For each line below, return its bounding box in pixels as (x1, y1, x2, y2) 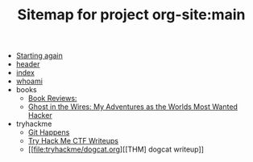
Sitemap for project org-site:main (17, 6, 246, 24)
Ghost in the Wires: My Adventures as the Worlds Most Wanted (27, 102, 238, 111)
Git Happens (27, 128, 70, 137)
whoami (15, 76, 43, 86)
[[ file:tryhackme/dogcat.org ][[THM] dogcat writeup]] (27, 144, 204, 154)
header (15, 59, 40, 69)
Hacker (27, 111, 52, 120)
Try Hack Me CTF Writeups (27, 136, 119, 146)
